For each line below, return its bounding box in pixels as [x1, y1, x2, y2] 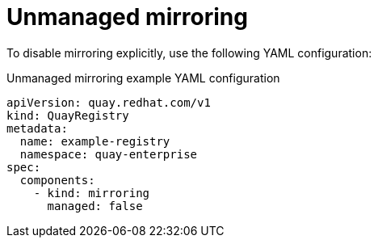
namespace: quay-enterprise [19, 147, 198, 161]
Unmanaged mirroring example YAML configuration [6, 70, 280, 85]
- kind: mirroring [33, 186, 150, 200]
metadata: [6, 121, 68, 135]
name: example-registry [19, 134, 170, 148]
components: [19, 173, 95, 187]
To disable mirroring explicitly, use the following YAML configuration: [6, 45, 372, 60]
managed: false [47, 199, 143, 212]
